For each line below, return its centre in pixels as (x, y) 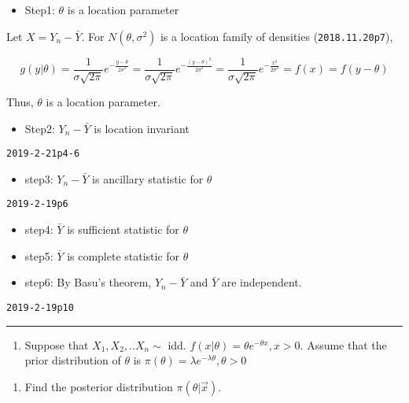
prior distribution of (73, 360)
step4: (39, 229)
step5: (39, 255)
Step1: (40, 9)
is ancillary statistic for (148, 178)
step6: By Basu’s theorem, (88, 282)
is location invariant (142, 128)
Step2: (40, 128)
